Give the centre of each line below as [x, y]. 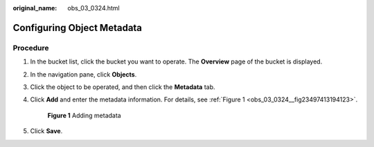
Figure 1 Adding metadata [84, 115]
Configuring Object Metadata [77, 28]
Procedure [31, 48]
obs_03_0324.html [94, 8]
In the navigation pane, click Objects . [83, 74]
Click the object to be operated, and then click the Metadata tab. [123, 87]
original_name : [35, 8]
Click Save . [46, 131]
